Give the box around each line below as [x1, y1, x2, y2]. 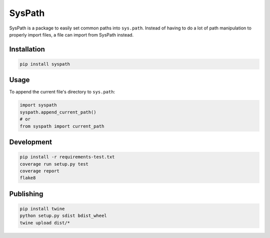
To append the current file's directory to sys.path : [9, 89, 115, 95]
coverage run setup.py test [19, 161, 88, 167]
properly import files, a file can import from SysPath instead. [9, 31, 134, 37]
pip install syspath [19, 61, 70, 67]
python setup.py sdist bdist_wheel [19, 213, 107, 218]
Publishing [9, 189, 43, 198]
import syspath [19, 102, 57, 108]
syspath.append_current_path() [19, 109, 97, 115]
